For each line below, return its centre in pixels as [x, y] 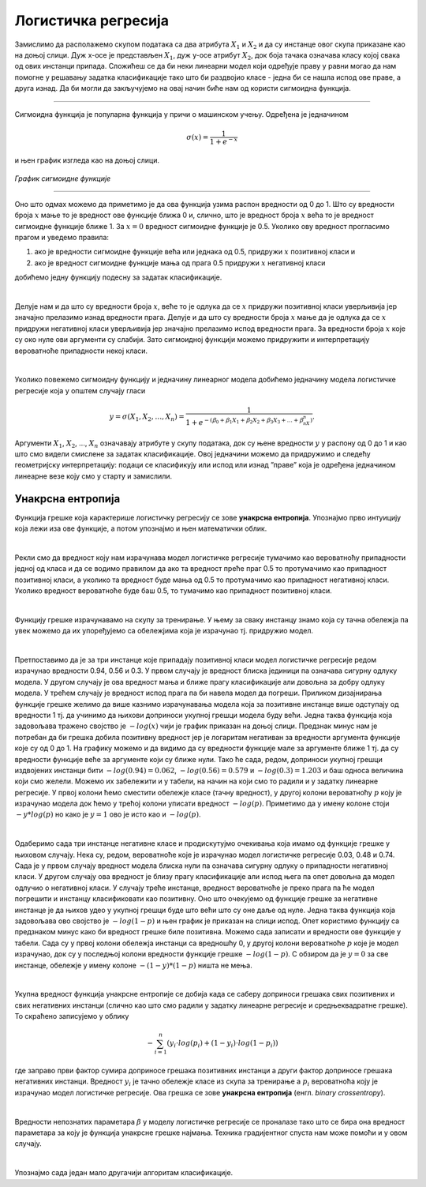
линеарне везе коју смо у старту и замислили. [93, 476]
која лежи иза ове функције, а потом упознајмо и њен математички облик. [141, 528]
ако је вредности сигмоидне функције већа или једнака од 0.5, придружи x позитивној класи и [195, 252]
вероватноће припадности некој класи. [81, 351]
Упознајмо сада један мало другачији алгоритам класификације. [124, 1173]
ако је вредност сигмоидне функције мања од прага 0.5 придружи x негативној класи [180, 263]
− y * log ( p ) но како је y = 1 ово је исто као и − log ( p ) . [108, 814]
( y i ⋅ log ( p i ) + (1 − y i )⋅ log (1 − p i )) [222, 1044]
